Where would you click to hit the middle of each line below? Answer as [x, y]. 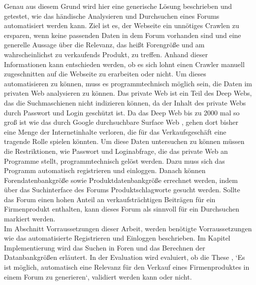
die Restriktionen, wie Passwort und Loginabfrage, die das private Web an [116, 151]
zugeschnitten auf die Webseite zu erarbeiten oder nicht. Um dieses [105, 74]
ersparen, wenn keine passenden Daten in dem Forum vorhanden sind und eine [123, 35]
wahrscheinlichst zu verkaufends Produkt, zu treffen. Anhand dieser [106, 54]
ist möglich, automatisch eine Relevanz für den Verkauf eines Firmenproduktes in [127, 267]
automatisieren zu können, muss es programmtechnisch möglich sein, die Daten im [128, 83]
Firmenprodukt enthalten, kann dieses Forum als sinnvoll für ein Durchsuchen [122, 209]
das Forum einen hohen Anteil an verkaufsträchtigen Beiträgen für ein [110, 199]
